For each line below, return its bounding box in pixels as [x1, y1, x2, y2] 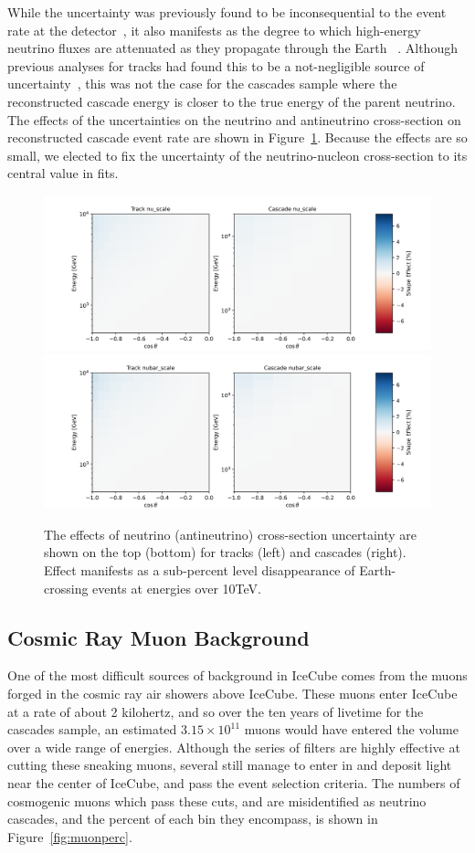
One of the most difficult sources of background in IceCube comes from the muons [7, 666, 468, 685]
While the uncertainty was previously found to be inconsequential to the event [7, 3, 447, 21]
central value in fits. [7, 163, 119, 183]
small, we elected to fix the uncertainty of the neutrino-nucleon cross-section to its [7, 145, 468, 164]
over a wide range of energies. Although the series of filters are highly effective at [7, 737, 460, 756]
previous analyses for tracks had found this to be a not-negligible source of [7, 56, 425, 75]
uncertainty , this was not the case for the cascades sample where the [7, 74, 397, 93]
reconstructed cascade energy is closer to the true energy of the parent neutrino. [7, 91, 456, 111]
